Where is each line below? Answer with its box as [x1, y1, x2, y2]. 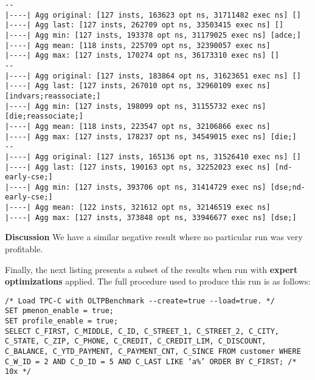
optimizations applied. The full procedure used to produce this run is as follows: [5, 275, 311, 288]
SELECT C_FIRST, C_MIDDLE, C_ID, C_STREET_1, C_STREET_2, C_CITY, [5, 326, 280, 336]
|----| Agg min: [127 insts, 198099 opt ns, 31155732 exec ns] [5, 102, 266, 111]
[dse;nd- [270, 182, 305, 192]
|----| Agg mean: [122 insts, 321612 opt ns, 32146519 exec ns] [5, 203, 271, 212]
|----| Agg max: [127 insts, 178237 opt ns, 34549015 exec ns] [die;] [5, 132, 297, 141]
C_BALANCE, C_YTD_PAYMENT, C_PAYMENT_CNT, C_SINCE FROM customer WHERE [5, 347, 301, 356]
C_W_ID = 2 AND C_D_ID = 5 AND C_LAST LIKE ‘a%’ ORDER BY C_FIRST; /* [5, 357, 297, 366]
